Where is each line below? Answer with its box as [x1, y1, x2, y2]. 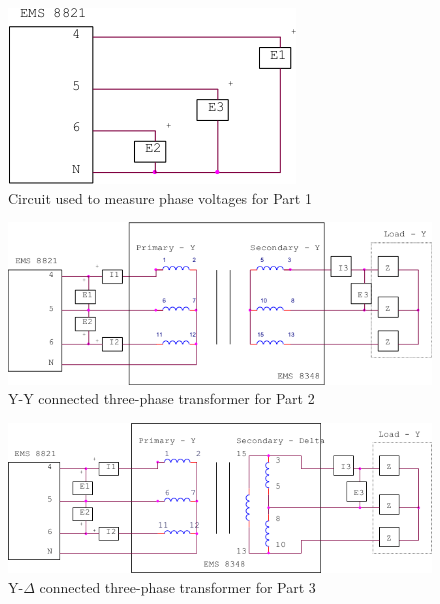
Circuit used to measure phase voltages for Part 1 [8, 187, 312, 208]
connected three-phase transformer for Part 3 [39, 577, 316, 598]
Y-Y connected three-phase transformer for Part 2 [8, 388, 315, 409]
